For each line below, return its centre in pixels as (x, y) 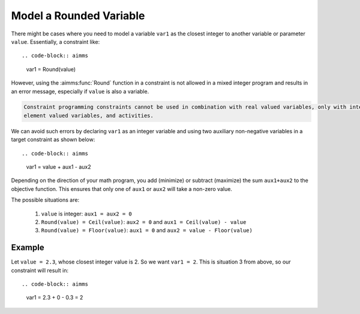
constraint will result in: (40, 270)
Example (28, 248)
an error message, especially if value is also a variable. (80, 91)
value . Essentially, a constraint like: (55, 41)
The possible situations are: (45, 200)
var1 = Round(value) (51, 69)
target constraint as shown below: (53, 140)
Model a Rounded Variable (78, 16)
